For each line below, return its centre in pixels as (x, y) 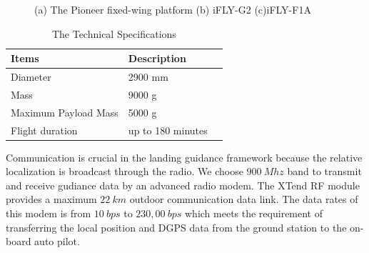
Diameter (31, 77)
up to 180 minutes (168, 130)
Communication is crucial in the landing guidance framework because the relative (184, 157)
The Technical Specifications (114, 33)
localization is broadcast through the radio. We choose (125, 171)
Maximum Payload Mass (65, 112)
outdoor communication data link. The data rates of (244, 199)
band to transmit (324, 171)
